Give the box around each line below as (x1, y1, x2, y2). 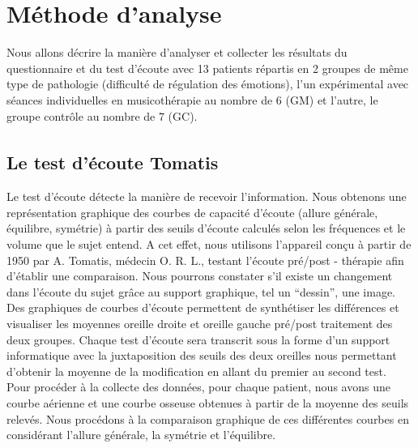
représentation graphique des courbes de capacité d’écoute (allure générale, (6, 203, 378, 220)
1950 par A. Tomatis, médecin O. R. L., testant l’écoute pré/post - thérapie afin (6, 251, 404, 268)
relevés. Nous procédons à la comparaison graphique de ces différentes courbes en (6, 410, 409, 427)
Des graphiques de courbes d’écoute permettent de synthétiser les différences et (6, 299, 399, 316)
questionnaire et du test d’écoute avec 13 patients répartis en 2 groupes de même (6, 59, 408, 76)
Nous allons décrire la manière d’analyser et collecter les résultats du (6, 44, 348, 61)
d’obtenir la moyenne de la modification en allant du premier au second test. (6, 362, 386, 379)
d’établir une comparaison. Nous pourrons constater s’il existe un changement (6, 267, 393, 284)
